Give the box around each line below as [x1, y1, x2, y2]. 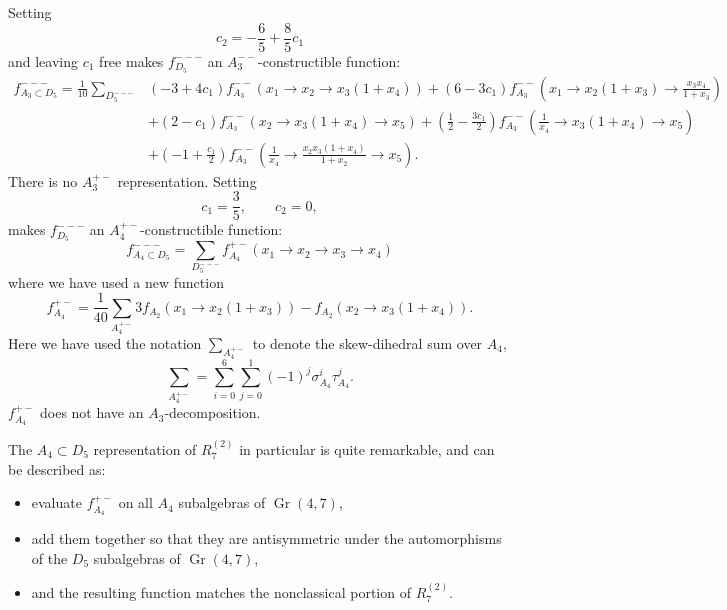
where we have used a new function [8, 271, 224, 292]
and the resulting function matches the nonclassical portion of [31, 581, 411, 602]
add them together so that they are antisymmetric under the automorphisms [31, 527, 502, 548]
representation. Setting [117, 170, 257, 191]
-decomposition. [164, 402, 261, 423]
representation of [93, 438, 197, 459]
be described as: [8, 458, 106, 479]
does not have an [40, 402, 144, 423]
